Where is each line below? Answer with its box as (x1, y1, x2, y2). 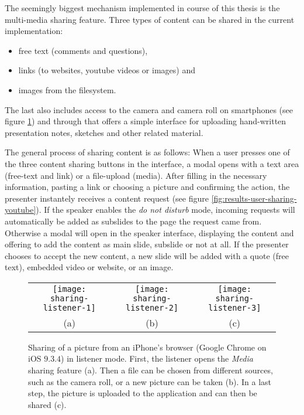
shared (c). (28, 398, 67, 410)
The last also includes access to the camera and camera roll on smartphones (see (5, 103, 293, 115)
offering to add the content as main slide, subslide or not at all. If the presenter (5, 238, 289, 250)
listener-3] (208, 302, 261, 312)
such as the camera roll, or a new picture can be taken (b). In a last (28, 375, 272, 387)
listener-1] (43, 302, 96, 312)
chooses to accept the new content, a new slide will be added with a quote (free (5, 249, 289, 261)
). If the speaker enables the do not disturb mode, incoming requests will (36, 203, 295, 216)
